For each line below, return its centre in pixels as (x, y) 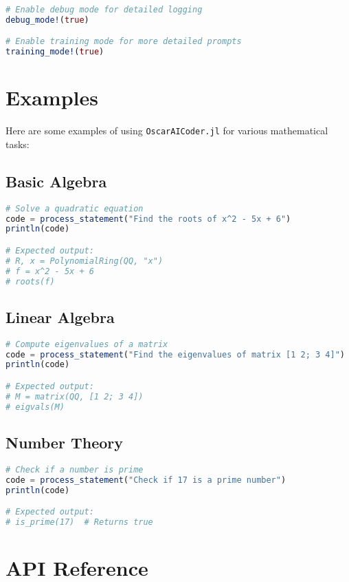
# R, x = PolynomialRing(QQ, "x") (85, 261)
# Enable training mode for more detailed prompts (124, 42)
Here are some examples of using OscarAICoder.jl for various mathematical (167, 131)
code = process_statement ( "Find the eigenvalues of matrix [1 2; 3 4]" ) (176, 354)
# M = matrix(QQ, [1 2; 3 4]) (75, 396)
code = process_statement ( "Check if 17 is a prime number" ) (146, 480)
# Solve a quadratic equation (75, 208)
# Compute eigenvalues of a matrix (87, 344)
